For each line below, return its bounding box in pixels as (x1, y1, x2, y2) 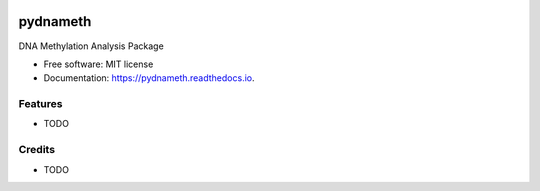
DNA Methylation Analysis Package (18, 40, 164, 52)
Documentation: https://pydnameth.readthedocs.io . (43, 72, 255, 84)
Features (18, 97, 63, 111)
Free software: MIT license (43, 58, 154, 70)
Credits (18, 143, 55, 157)
